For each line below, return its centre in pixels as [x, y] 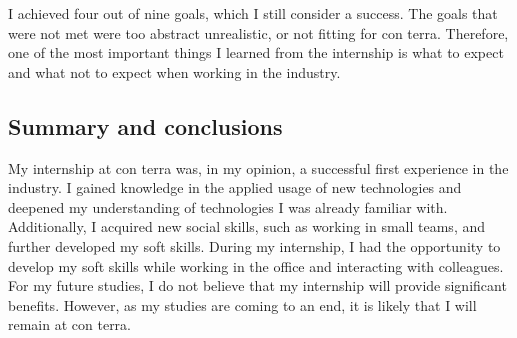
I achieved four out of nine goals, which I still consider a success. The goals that [253, 13]
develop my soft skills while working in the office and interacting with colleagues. [256, 265]
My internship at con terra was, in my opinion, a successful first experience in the [258, 167]
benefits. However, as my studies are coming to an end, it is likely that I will [242, 304]
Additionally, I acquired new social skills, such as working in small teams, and [247, 226]
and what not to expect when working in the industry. [174, 71]
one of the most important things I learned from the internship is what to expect [256, 52]
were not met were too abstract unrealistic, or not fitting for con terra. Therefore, [258, 32]
